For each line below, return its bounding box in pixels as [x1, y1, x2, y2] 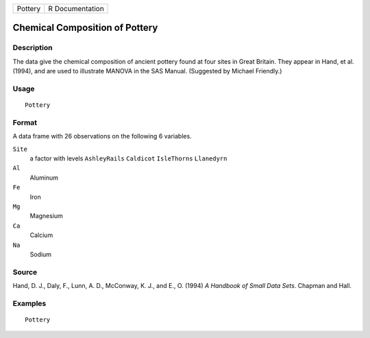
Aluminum [29, 173, 58, 182]
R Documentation [48, 4, 104, 13]
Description [12, 43, 53, 53]
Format [12, 117, 38, 127]
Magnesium [29, 212, 63, 220]
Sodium [29, 250, 51, 258]
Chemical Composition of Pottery [12, 22, 158, 34]
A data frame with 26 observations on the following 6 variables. [12, 132, 192, 141]
